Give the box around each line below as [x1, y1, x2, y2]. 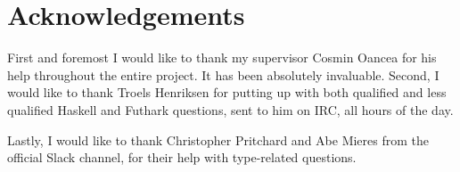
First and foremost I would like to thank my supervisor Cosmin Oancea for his [7, 48, 437, 67]
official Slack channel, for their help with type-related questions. [7, 148, 357, 167]
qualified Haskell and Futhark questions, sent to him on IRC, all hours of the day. [7, 100, 454, 119]
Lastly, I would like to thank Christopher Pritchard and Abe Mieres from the [7, 130, 430, 149]
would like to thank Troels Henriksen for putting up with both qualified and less [7, 83, 447, 102]
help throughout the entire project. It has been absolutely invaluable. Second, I [7, 65, 439, 84]
